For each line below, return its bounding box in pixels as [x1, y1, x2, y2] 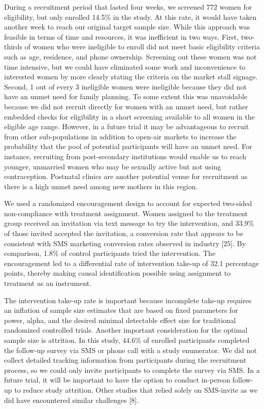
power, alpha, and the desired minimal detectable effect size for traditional [4, 314, 236, 325]
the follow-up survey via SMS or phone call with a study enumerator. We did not [4, 344, 257, 355]
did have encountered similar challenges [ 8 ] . [4, 394, 139, 405]
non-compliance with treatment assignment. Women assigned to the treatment [4, 208, 248, 218]
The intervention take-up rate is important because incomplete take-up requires [4, 295, 252, 305]
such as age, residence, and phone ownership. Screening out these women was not [4, 51, 257, 62]
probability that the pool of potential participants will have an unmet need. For [4, 141, 252, 152]
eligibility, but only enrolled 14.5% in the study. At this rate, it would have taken [4, 11, 257, 22]
